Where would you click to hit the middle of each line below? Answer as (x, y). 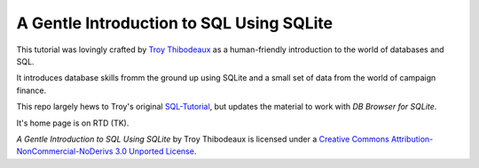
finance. (31, 90)
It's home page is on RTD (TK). (73, 123)
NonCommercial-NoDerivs (65, 151)
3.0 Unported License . (156, 151)
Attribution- (412, 139)
